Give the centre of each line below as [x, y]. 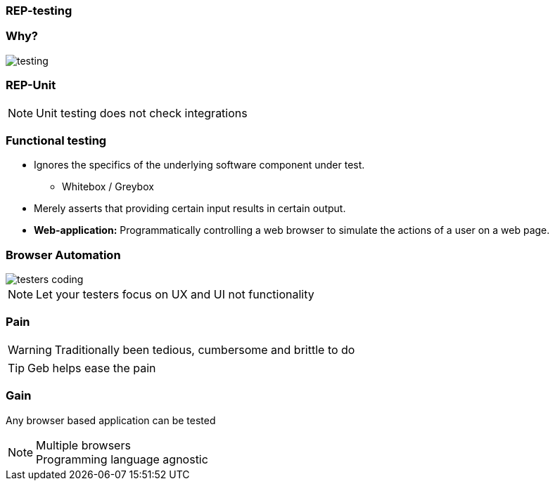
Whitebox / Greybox [108, 187]
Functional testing [56, 140]
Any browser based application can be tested [111, 420]
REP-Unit [31, 85]
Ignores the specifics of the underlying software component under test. [199, 165]
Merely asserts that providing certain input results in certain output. [190, 209]
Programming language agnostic [122, 459]
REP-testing [39, 11]
